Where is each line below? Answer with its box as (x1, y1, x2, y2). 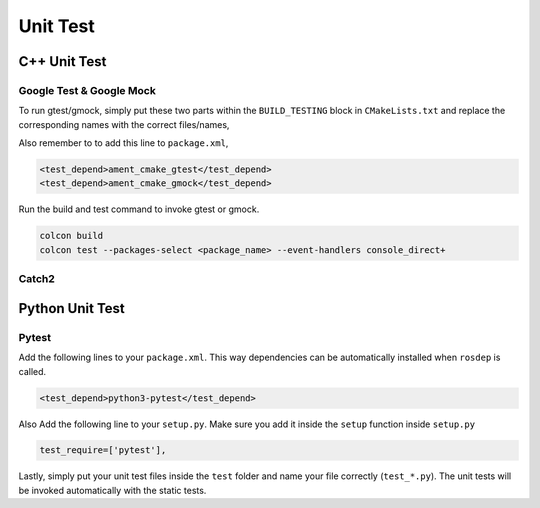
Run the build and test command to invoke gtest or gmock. (18, 203, 260, 215)
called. (18, 365, 47, 377)
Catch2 (18, 272, 55, 286)
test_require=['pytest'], (39, 445, 167, 456)
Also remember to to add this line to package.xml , (18, 137, 229, 149)
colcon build (39, 230, 104, 242)
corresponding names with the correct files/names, (18, 118, 230, 130)
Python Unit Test (18, 300, 125, 317)
